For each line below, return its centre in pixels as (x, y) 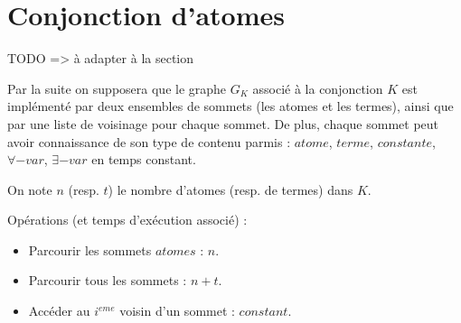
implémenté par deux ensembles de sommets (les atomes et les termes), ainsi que (230, 106)
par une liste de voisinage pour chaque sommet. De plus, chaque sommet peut (223, 123)
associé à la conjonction (318, 88)
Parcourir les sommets (90, 249)
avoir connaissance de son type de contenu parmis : (149, 141)
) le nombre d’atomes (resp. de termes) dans (230, 189)
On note (30, 189)
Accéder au (59, 311)
